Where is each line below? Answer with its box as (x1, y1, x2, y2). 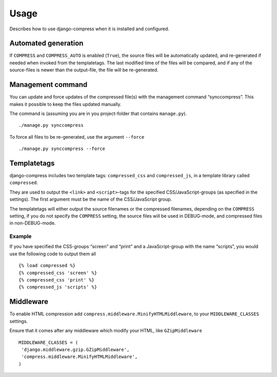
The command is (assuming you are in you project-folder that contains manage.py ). (9, 110, 187, 117)
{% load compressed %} (18, 262, 76, 269)
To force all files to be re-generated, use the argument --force (9, 134, 145, 140)
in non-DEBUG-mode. (9, 220, 56, 226)
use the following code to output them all (9, 251, 96, 257)
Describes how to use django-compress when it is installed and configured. (9, 26, 169, 32)
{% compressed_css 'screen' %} (18, 270, 97, 276)
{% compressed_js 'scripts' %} (18, 284, 97, 290)
